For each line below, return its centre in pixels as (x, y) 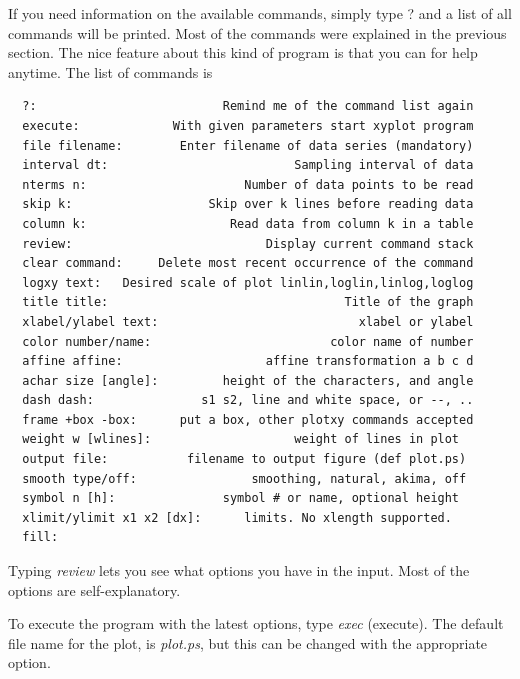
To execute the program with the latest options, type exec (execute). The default (256, 623)
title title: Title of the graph (248, 302)
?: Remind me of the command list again (248, 106)
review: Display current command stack (248, 243)
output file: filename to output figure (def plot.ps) (244, 459)
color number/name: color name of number (248, 341)
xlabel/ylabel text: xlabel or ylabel (248, 321)
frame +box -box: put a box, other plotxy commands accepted (248, 419)
